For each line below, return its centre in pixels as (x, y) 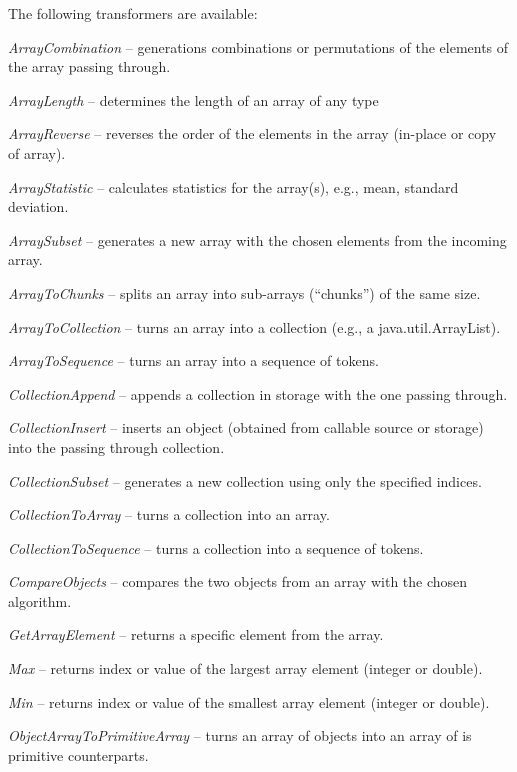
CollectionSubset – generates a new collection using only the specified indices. (245, 480)
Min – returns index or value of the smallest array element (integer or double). (249, 701)
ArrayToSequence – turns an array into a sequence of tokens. (193, 360)
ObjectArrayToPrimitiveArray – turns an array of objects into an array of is (240, 735)
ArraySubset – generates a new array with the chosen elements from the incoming (257, 239)
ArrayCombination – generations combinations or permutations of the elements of (258, 46)
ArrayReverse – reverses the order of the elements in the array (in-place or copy (252, 133)
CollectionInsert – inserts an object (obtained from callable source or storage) (246, 427)
